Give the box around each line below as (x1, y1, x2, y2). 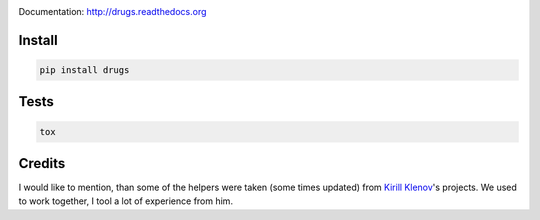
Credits (18, 155, 66, 172)
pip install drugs (39, 65, 130, 75)
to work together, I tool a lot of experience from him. (18, 195, 234, 207)
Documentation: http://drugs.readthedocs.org (18, 6, 207, 17)
